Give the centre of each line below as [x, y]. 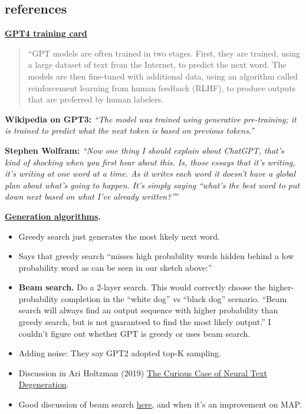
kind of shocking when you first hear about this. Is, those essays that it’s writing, [150, 162]
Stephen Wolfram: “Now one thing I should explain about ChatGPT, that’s [144, 150]
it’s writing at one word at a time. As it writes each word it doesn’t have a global [150, 173]
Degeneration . [44, 384]
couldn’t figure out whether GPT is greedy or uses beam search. [134, 333]
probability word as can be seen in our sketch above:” [115, 267]
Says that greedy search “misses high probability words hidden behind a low [156, 256]
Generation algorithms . [53, 216]
